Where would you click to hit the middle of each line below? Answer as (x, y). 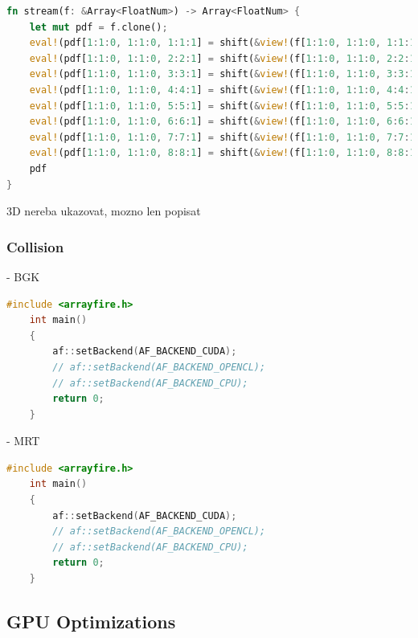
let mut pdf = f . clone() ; (98, 27)
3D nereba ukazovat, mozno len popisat (104, 211)
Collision (35, 246)
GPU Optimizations (91, 622)
